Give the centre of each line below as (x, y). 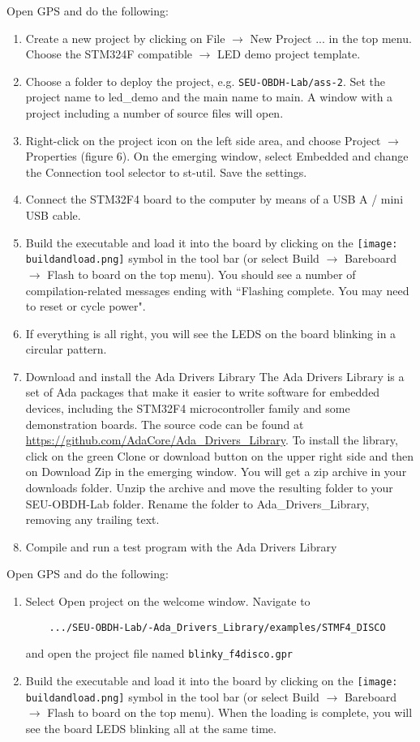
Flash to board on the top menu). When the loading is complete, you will (230, 712)
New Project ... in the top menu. (331, 38)
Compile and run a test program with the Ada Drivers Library (181, 546)
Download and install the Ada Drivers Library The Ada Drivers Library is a (215, 376)
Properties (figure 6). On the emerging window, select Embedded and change (217, 156)
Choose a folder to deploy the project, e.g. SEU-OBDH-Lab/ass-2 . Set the (206, 81)
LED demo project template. (289, 54)
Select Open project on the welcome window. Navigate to (168, 601)
